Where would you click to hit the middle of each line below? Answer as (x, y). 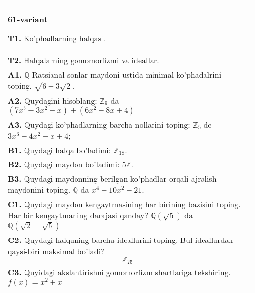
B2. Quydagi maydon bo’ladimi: (64, 164)
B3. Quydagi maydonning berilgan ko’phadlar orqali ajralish (112, 178)
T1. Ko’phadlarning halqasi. (57, 38)
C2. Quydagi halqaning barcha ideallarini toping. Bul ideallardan (121, 240)
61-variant (28, 19)
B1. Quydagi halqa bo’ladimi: (60, 150)
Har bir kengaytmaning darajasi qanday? (78, 215)
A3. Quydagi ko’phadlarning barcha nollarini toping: (99, 124)
